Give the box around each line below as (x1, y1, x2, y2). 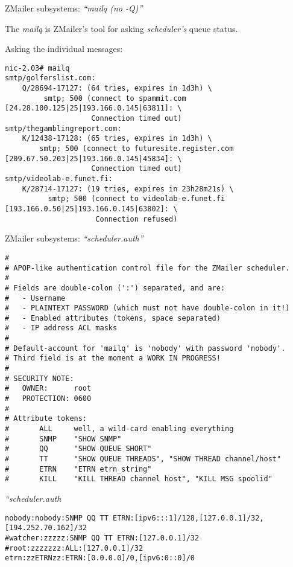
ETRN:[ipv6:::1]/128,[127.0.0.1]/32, (112, 513, 264, 522)
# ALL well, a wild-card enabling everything (5, 424, 234, 434)
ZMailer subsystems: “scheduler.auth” (5, 232, 143, 245)
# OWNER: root (5, 384, 92, 393)
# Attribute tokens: (5, 414, 87, 423)
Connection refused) (95, 214, 178, 223)
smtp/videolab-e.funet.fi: (5, 175, 113, 183)
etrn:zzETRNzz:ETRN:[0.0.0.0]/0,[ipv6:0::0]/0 (5, 554, 195, 563)
